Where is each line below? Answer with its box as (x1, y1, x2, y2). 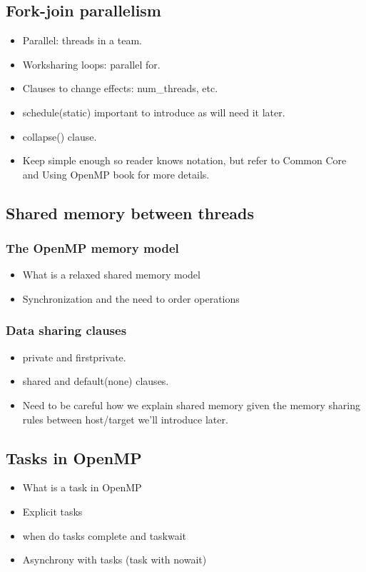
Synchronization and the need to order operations (22, 291, 240, 306)
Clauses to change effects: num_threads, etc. (22, 81, 218, 96)
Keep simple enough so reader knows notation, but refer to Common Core (22, 153, 347, 168)
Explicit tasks (22, 503, 83, 518)
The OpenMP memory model (6, 239, 179, 257)
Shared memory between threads (6, 201, 254, 224)
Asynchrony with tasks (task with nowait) (22, 552, 207, 567)
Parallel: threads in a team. (22, 33, 142, 48)
